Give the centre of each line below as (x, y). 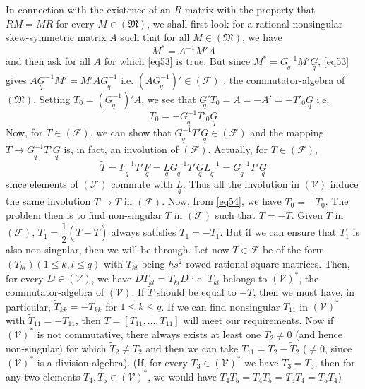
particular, (28, 306)
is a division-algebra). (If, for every (112, 362)
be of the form (293, 250)
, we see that (169, 98)
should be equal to (196, 291)
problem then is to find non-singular (84, 215)
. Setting (52, 98)
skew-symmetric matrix (56, 37)
